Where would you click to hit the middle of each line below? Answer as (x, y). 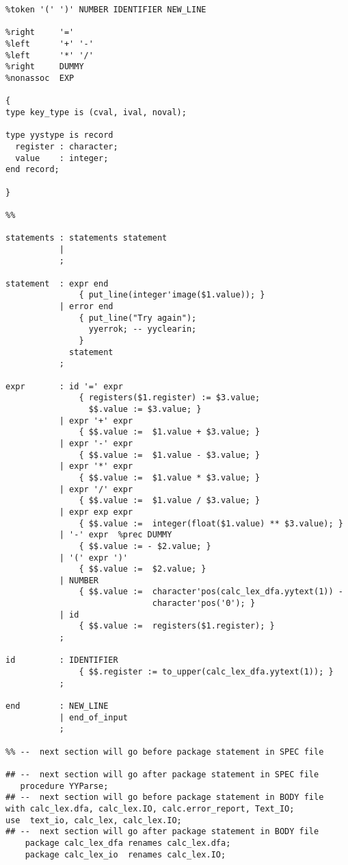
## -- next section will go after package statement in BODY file (162, 832)
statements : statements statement (86, 238)
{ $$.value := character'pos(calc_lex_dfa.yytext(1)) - (211, 592)
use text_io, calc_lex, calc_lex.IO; (94, 820)
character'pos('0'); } (204, 604)
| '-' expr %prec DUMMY (116, 535)
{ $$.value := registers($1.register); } (177, 626)
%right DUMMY (45, 67)
